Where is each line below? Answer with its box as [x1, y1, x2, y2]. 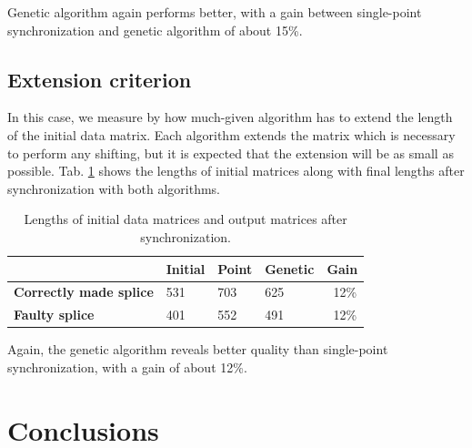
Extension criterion [7, 65, 192, 93]
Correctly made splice [14, 282, 154, 301]
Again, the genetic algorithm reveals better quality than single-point [7, 340, 388, 359]
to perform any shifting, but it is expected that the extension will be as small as [7, 143, 454, 162]
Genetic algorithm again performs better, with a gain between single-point [7, 3, 422, 21]
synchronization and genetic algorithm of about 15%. [7, 20, 303, 39]
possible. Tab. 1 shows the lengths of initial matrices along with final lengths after [7, 161, 465, 180]
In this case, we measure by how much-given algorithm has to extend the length [7, 107, 453, 127]
